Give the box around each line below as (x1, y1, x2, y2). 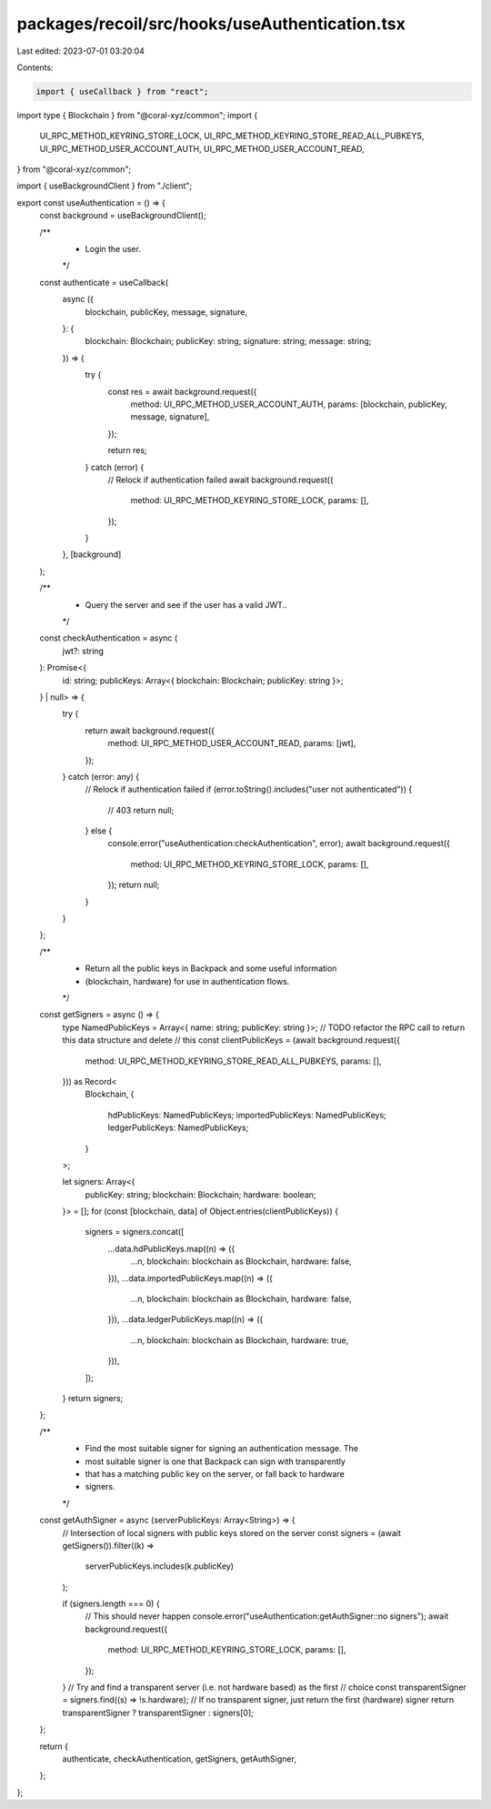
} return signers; (62, 1392, 124, 1403)
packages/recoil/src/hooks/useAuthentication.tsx (16, 14, 406, 34)
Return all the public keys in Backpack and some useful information (85, 963, 337, 974)
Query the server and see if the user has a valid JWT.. (85, 599, 287, 610)
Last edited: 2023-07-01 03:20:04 (16, 45, 145, 56)
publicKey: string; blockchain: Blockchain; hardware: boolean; (85, 1188, 316, 1200)
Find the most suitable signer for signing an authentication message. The (85, 1443, 359, 1454)
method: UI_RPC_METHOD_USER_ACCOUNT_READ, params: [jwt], (107, 738, 356, 749)
